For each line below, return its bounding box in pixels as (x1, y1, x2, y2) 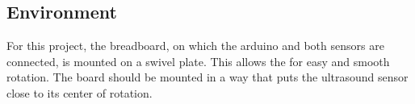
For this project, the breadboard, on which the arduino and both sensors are (6, 37, 384, 54)
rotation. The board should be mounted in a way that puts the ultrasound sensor (6, 69, 409, 85)
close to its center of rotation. (6, 84, 153, 101)
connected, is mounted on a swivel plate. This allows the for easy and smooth (6, 52, 390, 69)
